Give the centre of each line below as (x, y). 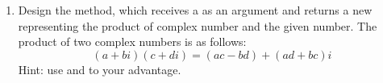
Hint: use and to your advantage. (100, 69)
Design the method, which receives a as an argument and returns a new (195, 10)
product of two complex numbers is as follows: (132, 41)
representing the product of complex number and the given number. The (198, 25)
